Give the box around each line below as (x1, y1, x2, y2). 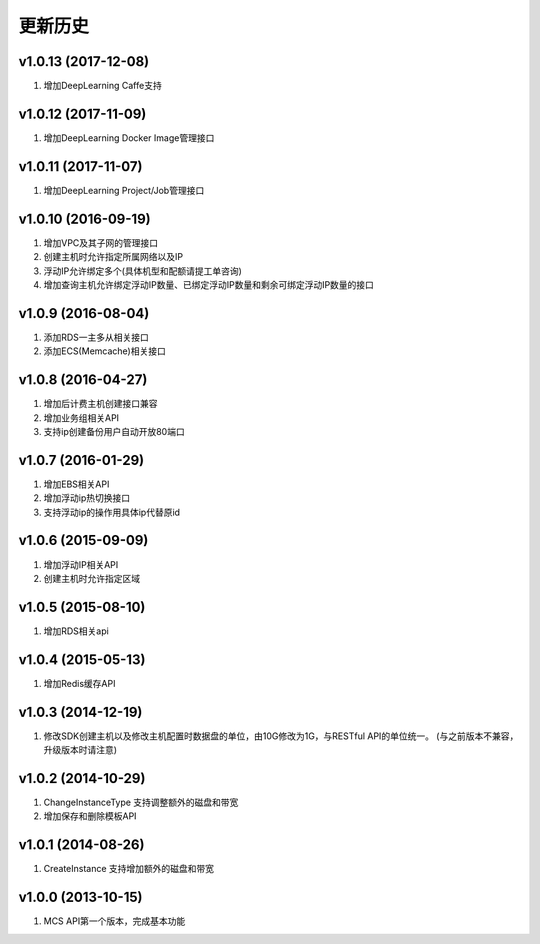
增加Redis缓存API (43, 677, 116, 689)
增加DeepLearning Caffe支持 (43, 80, 162, 92)
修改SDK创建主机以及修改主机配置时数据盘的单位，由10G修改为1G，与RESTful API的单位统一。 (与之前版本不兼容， (43, 730, 519, 742)
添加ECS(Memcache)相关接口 (43, 345, 167, 357)
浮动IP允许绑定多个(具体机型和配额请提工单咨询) (43, 265, 242, 277)
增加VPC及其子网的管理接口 (43, 236, 159, 249)
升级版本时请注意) (43, 744, 118, 756)
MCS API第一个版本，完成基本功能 (43, 915, 186, 927)
